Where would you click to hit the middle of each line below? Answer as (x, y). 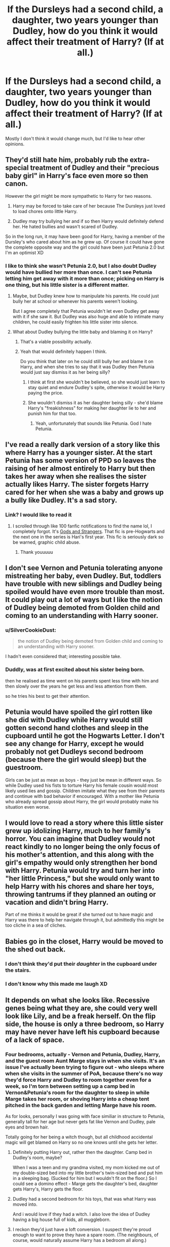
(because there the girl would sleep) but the (76, 760)
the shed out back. (36, 949)
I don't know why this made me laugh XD (56, 984)
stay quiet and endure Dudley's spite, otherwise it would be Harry (96, 388)
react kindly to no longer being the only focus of (83, 847)
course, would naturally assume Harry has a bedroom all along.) (79, 1240)
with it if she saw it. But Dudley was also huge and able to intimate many (88, 317)
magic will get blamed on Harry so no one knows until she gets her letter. (82, 1142)
